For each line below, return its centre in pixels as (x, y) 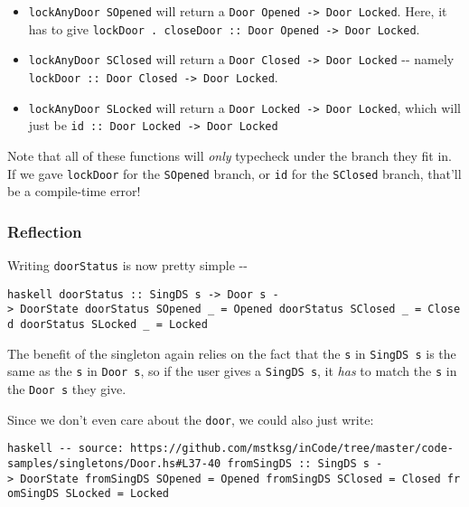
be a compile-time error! (74, 191)
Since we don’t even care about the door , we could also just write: (191, 419)
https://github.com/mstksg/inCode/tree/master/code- (292, 449)
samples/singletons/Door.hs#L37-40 (114, 463)
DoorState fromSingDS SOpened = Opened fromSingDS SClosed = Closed (230, 479)
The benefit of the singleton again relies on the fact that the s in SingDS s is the (232, 353)
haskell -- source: (66, 449)
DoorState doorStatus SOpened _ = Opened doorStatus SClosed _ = (221, 310)
